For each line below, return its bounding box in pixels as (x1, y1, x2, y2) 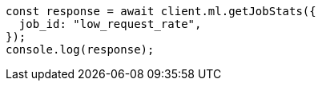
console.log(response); (6, 43, 155, 56)
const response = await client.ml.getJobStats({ (6, 5, 316, 18)
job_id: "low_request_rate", (18, 18, 202, 30)
